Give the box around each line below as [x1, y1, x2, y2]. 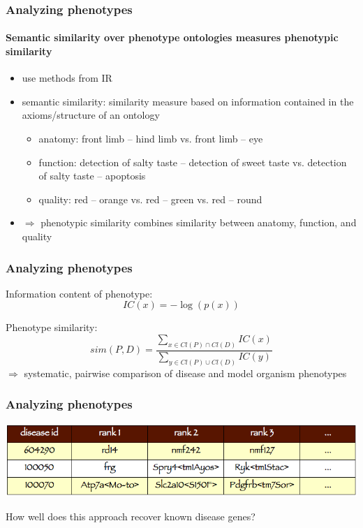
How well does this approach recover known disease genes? [6, 508, 255, 523]
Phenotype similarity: [6, 320, 98, 335]
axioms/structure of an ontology [22, 108, 160, 122]
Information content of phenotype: [6, 286, 153, 300]
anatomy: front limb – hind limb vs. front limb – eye [38, 131, 263, 146]
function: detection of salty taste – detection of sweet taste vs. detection [38, 154, 347, 169]
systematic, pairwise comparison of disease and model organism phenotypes [24, 365, 347, 380]
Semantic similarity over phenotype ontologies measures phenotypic [6, 30, 339, 45]
